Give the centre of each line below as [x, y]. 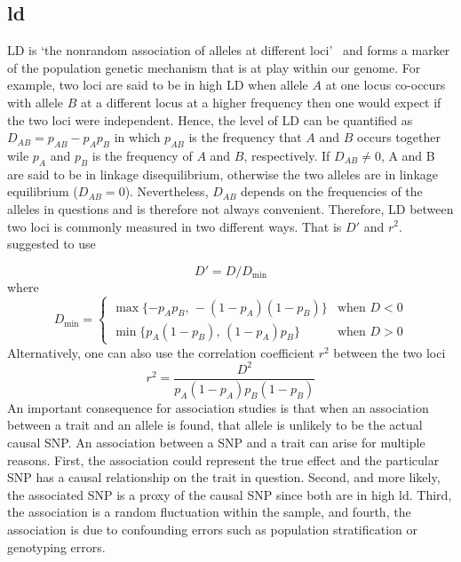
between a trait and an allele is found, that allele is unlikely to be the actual [215, 425]
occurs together [399, 137]
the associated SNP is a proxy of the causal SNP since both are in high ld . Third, [230, 494]
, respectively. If [287, 155]
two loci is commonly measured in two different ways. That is [175, 226]
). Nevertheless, [167, 191]
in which [137, 137]
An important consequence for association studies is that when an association [218, 407]
